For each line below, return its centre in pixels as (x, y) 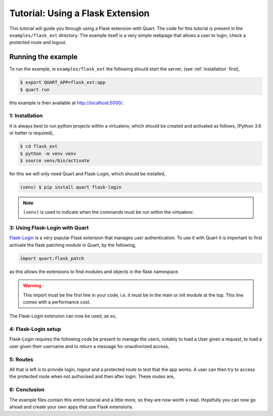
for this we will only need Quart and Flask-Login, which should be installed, (87, 174)
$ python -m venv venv (48, 154)
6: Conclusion (27, 390)
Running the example (43, 57)
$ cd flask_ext (39, 146)
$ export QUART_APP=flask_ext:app (63, 83)
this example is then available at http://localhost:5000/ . (66, 103)
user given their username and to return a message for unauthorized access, (89, 346)
